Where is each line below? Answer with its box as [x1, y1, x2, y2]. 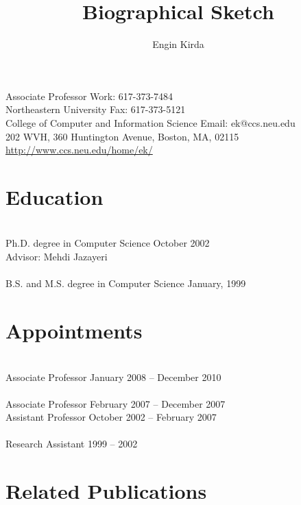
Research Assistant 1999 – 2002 [5, 436, 138, 451]
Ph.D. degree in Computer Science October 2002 [5, 236, 210, 250]
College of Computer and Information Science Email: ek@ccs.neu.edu [5, 115, 296, 130]
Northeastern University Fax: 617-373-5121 [5, 102, 186, 116]
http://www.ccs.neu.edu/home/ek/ [5, 143, 153, 157]
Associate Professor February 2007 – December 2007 [5, 396, 226, 410]
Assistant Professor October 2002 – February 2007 [5, 410, 217, 424]
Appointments [5, 316, 143, 344]
